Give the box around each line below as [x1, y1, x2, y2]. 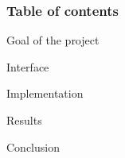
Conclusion [6, 138, 60, 155]
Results [6, 112, 42, 128]
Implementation [6, 85, 84, 102]
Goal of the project [6, 32, 100, 48]
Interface [6, 58, 49, 75]
